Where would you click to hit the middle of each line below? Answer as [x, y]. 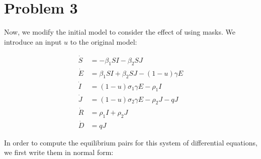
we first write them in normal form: [59, 152]
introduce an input [33, 41]
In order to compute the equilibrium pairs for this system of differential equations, [131, 142]
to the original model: [104, 41]
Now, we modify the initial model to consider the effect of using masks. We [120, 32]
